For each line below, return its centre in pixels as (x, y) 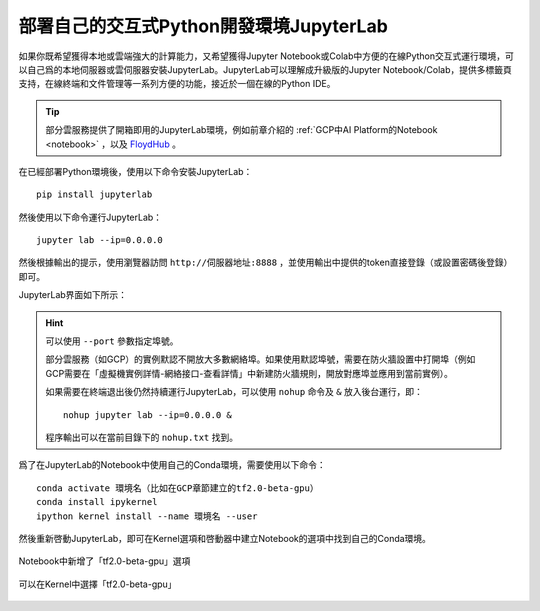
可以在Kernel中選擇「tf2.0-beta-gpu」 (97, 584)
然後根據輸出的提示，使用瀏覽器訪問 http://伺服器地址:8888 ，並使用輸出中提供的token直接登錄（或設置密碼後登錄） (265, 262)
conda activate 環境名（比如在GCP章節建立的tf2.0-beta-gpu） (177, 488)
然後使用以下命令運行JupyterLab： (90, 217)
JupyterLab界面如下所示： (73, 295)
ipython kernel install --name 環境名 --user (147, 516)
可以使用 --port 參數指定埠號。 (112, 341)
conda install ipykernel (97, 502)
